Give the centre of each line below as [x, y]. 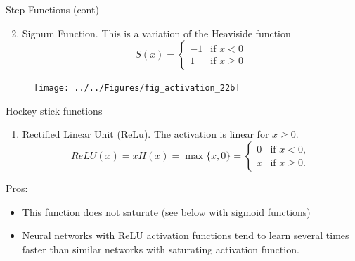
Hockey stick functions [54, 110]
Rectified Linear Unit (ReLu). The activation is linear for [146, 134]
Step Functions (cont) [52, 9]
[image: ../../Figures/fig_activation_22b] [137, 88]
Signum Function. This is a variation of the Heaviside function [156, 33]
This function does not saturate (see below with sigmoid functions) [166, 211]
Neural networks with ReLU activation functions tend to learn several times [186, 235]
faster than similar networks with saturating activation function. [161, 249]
